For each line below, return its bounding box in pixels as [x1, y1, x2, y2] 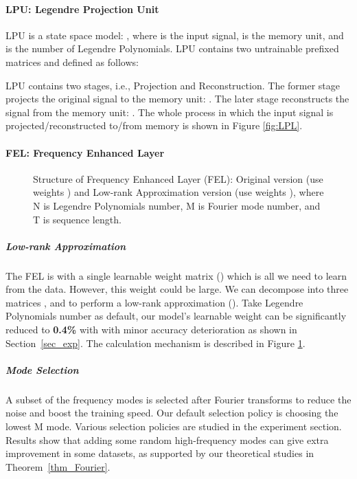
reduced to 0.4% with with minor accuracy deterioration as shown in [5, 322, 297, 337]
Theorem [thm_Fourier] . [5, 459, 111, 474]
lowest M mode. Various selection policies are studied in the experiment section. [5, 419, 342, 433]
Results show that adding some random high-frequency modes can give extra [5, 432, 329, 447]
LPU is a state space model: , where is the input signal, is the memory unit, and [5, 27, 344, 42]
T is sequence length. [33, 212, 122, 226]
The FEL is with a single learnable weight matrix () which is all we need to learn [5, 268, 347, 282]
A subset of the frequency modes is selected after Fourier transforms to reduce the [5, 392, 352, 406]
